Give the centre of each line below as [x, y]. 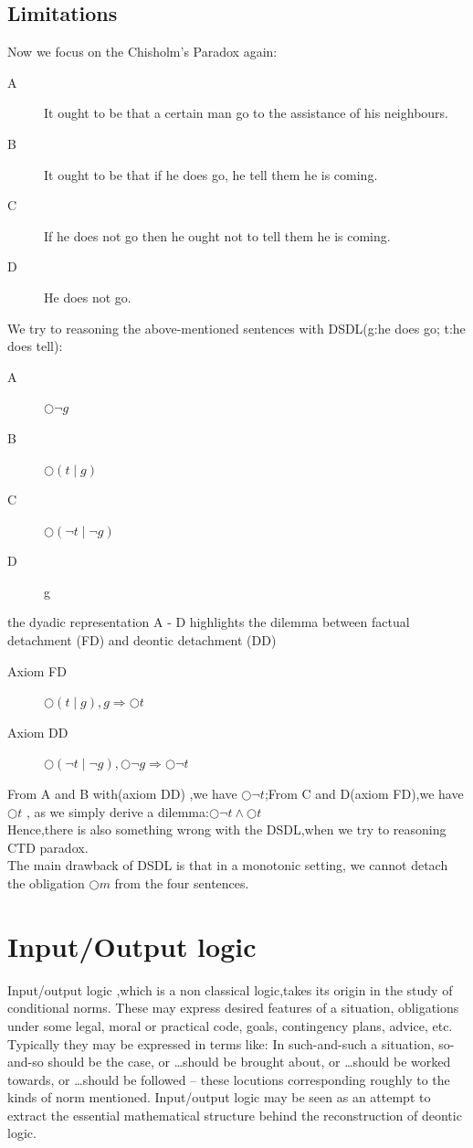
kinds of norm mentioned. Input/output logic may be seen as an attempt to [219, 1097]
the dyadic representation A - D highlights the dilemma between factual [209, 622]
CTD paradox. [48, 847]
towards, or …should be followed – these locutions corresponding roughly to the [229, 1079]
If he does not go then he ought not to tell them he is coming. [217, 235]
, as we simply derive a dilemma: [117, 811]
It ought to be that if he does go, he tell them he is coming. [211, 174]
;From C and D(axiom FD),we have [364, 794]
